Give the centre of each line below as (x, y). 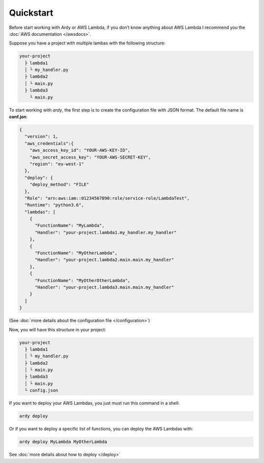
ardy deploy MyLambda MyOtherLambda (63, 442)
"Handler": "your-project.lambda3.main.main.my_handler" (105, 287)
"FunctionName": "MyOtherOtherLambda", (83, 280)
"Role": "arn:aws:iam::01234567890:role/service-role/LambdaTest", (107, 198)
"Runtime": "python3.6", (54, 205)
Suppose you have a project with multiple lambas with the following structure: (87, 43)
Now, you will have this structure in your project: (57, 329)
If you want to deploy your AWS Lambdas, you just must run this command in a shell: (94, 403)
